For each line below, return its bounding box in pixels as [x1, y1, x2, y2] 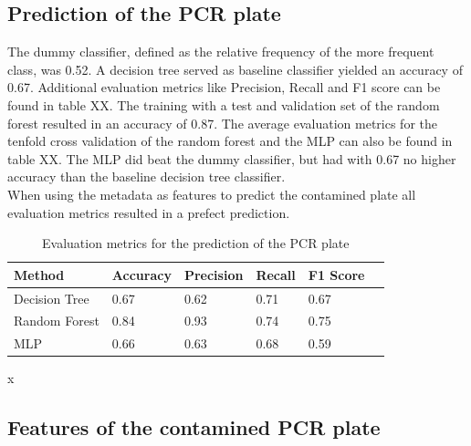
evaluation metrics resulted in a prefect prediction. [7, 202, 290, 222]
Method [14, 264, 65, 284]
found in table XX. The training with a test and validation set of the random [7, 95, 440, 114]
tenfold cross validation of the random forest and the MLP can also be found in [7, 131, 453, 150]
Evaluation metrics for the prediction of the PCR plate [42, 233, 350, 253]
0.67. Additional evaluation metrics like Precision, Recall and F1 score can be [7, 78, 441, 97]
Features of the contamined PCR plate [7, 413, 381, 441]
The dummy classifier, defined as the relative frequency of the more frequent [7, 42, 434, 61]
